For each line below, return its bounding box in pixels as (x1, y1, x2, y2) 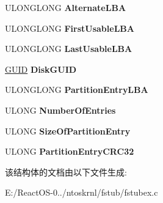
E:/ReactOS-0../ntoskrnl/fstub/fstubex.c (5, 186, 158, 199)
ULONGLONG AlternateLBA (5, 1, 126, 13)
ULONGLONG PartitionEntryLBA (5, 83, 148, 96)
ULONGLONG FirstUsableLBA (5, 21, 134, 34)
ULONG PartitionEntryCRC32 (5, 145, 134, 158)
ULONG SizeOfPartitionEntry (5, 124, 131, 137)
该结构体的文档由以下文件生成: (5, 165, 127, 178)
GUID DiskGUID (5, 62, 77, 75)
